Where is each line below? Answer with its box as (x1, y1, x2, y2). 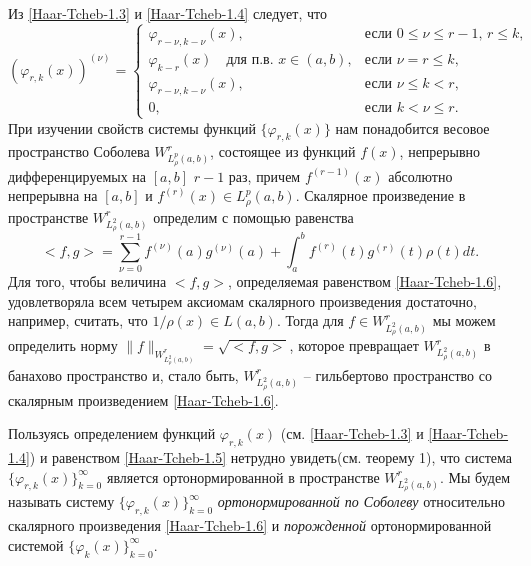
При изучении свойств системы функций (8, 117, 256, 138)
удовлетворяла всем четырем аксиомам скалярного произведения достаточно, (8, 290, 478, 311)
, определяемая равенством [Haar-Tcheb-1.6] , (227, 271, 502, 292)
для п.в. (226, 52, 274, 67)
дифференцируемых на (8, 165, 147, 186)
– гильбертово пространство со (303, 364, 492, 385)
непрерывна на (8, 185, 98, 206)
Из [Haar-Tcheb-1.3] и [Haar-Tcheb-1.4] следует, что (8, 3, 327, 23)
